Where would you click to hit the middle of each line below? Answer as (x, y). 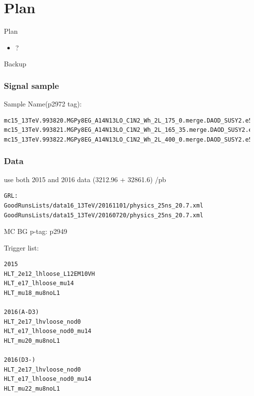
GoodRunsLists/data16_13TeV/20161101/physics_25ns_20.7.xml (104, 205)
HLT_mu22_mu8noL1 (32, 389)
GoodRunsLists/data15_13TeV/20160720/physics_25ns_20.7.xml (104, 215)
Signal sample (32, 85)
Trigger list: (21, 247)
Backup (15, 64)
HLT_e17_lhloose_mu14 (39, 283)
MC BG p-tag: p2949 (36, 231)
